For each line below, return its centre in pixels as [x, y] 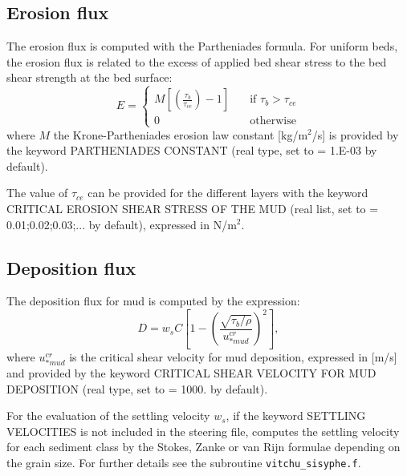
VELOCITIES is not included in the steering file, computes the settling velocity [203, 431]
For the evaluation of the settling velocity [108, 415]
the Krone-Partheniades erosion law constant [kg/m [181, 134]
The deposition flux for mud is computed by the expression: [153, 301]
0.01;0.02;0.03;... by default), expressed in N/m [122, 224]
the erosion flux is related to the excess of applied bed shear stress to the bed [197, 61]
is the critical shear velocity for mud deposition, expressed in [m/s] [233, 356]
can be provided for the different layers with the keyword [228, 193]
